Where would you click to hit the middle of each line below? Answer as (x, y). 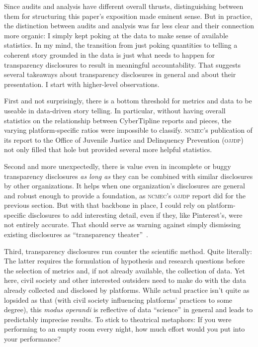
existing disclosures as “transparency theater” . (76, 234)
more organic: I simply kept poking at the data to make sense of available (116, 35)
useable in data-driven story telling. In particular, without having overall (115, 110)
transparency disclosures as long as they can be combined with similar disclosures (129, 176)
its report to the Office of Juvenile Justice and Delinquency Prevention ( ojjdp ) (124, 139)
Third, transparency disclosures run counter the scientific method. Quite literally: (128, 251)
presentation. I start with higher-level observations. (82, 84)
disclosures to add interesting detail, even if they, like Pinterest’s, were (135, 215)
